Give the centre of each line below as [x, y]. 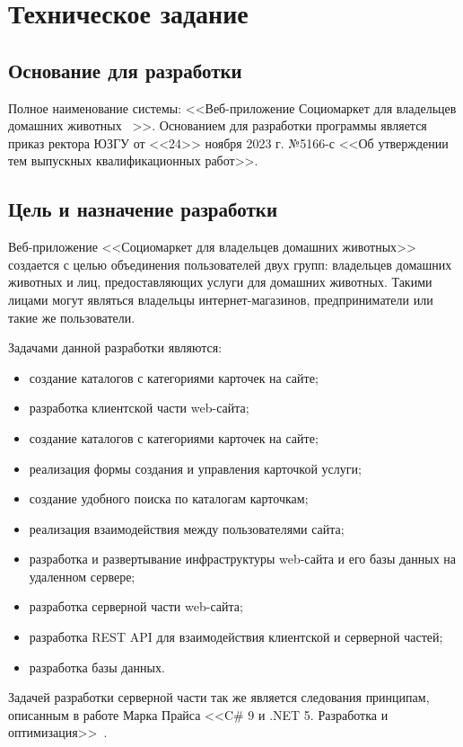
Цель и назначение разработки [143, 209]
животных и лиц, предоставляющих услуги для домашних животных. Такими [220, 282]
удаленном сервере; [82, 576]
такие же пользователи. [72, 317]
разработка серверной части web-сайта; [136, 606]
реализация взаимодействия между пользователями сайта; [187, 528]
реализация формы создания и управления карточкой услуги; [195, 468]
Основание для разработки [125, 70]
